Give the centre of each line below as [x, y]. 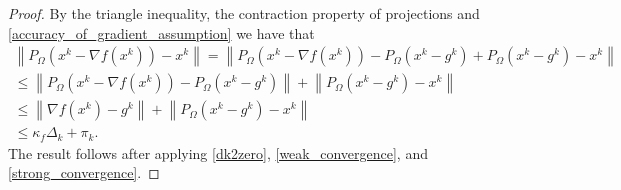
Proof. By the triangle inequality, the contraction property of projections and [244, 13]
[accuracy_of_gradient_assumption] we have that [161, 32]
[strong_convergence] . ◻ [84, 172]
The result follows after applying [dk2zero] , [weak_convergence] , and [218, 152]
